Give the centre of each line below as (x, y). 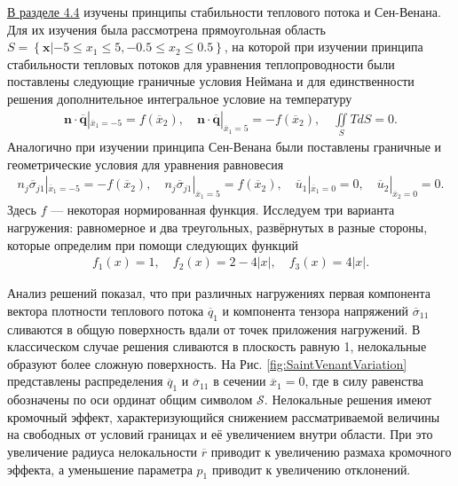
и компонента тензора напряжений (316, 310)
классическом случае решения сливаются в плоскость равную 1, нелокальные (217, 346)
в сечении (240, 381)
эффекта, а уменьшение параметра (100, 469)
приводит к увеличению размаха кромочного (331, 451)
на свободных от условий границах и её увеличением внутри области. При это (220, 434)
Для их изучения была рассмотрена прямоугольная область (166, 29)
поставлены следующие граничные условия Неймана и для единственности (211, 81)
